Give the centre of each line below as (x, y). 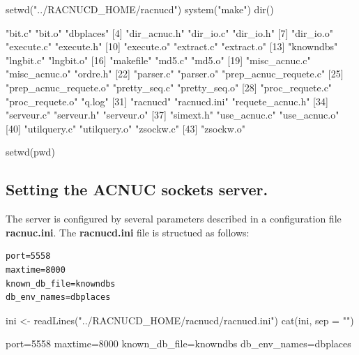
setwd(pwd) (30, 152)
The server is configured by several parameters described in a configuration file (174, 219)
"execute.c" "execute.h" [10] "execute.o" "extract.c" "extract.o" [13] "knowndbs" (172, 46)
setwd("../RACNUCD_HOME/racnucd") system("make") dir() (140, 9)
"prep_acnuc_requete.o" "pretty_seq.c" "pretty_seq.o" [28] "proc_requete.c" (169, 87)
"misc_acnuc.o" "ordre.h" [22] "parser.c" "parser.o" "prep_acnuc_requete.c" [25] (175, 74)
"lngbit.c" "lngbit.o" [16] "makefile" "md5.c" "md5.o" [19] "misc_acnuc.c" (158, 60)
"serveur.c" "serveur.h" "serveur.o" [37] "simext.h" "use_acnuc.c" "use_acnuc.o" (173, 115)
